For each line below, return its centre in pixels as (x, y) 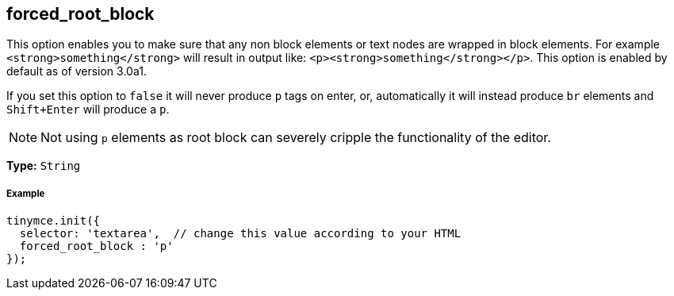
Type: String (44, 166)
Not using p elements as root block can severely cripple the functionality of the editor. (296, 138)
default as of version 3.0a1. (77, 71)
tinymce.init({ (54, 221)
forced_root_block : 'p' (96, 246)
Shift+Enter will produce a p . (88, 110)
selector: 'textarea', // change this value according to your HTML (240, 234)
